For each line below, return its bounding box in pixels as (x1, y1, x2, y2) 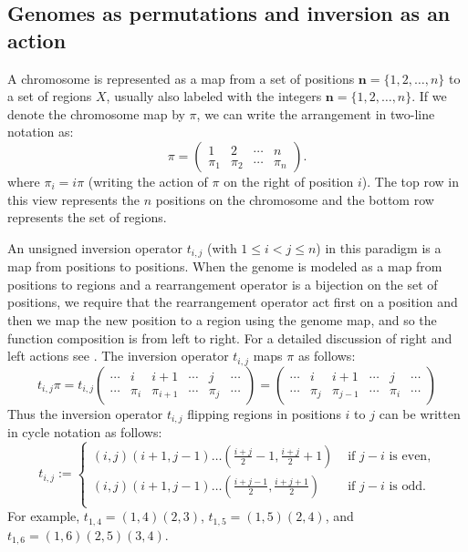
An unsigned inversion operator (7, 238, 183, 257)
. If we (411, 87, 447, 106)
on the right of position (224, 171, 354, 190)
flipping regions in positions (187, 404, 341, 423)
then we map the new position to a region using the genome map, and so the (7, 310, 437, 329)
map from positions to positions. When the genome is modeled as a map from (7, 257, 442, 276)
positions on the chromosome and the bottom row (155, 189, 434, 209)
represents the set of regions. (7, 208, 167, 227)
